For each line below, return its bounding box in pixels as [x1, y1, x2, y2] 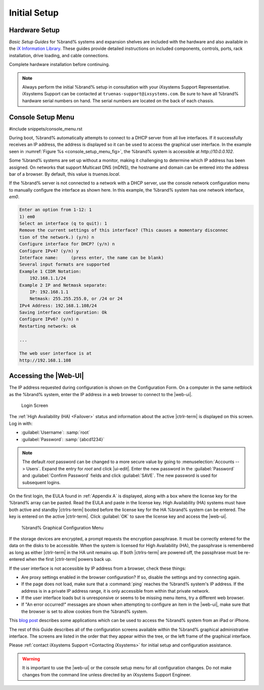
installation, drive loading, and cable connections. [9, 52, 110, 58]
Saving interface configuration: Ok [19, 310, 108, 315]
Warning [22, 656, 40, 662]
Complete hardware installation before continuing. [9, 62, 110, 67]
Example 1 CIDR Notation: [19, 268, 82, 274]
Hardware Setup [9, 26, 60, 34]
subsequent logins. [22, 479, 61, 485]
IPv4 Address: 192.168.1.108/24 [19, 303, 97, 308]
